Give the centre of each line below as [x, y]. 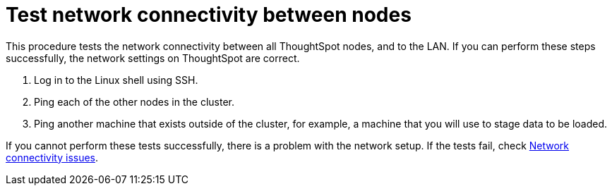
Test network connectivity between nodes [209, 15]
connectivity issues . [52, 157]
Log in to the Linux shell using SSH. [116, 80]
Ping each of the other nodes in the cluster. [134, 101]
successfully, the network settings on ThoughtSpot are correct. [153, 58]
